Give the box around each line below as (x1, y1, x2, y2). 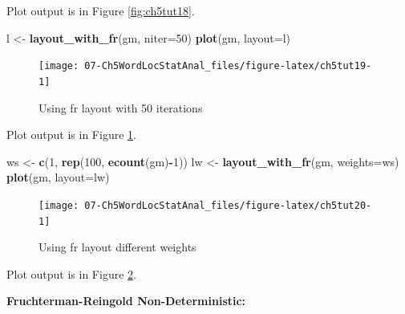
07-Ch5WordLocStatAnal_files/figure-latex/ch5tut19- (84, 60, 372, 72)
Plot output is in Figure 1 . (6, 126, 136, 143)
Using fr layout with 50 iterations (38, 99, 203, 116)
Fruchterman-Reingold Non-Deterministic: (6, 292, 246, 309)
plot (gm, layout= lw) (6, 169, 110, 186)
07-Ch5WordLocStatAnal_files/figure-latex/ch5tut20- (84, 199, 372, 211)
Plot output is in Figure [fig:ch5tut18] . (6, 2, 195, 18)
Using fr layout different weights (38, 239, 196, 255)
